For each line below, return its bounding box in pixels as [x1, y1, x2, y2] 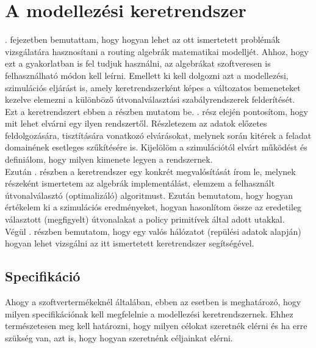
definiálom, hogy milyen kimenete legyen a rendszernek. [5, 153, 213, 166]
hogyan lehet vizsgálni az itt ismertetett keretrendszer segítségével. [5, 237, 254, 250]
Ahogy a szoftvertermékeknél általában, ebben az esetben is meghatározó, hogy [5, 295, 301, 308]
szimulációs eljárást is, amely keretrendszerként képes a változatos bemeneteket [5, 81, 301, 94]
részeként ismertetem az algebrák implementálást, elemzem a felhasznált [5, 177, 275, 190]
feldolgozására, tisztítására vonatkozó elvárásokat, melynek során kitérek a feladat [5, 128, 312, 141]
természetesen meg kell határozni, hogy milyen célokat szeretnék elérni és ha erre [5, 319, 307, 332]
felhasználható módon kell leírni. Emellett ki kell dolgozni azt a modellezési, [5, 68, 289, 81]
